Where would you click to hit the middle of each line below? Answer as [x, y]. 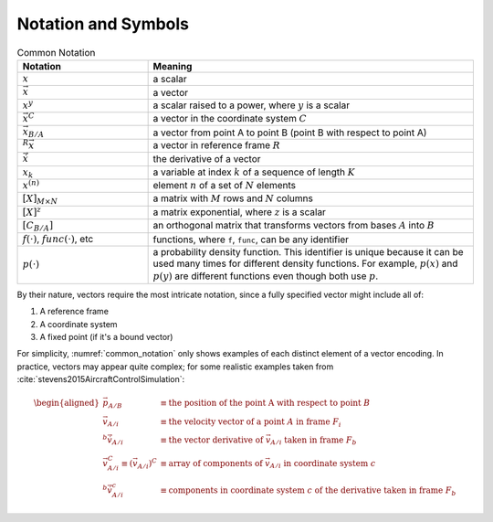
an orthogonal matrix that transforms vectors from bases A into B [294, 226]
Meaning [173, 66]
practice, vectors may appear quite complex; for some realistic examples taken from [175, 367]
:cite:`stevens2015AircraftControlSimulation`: [101, 379]
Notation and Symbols [103, 24]
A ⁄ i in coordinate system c [323, 464]
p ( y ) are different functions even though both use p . [266, 276]
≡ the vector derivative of [212, 440]
